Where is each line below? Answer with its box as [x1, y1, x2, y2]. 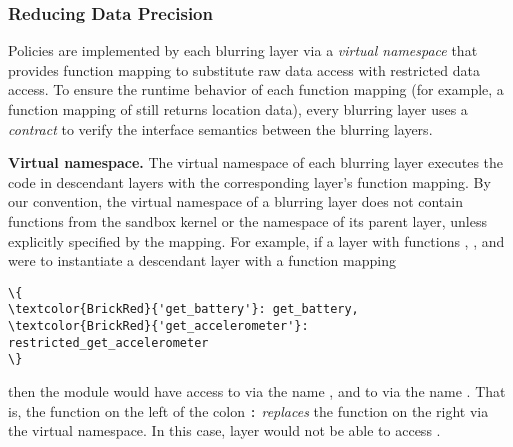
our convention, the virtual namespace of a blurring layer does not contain [8, 191, 463, 212]
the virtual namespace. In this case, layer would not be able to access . [8, 420, 441, 441]
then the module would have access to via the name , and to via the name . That [8, 381, 506, 402]
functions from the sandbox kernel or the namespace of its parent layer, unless [8, 210, 487, 231]
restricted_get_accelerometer [8, 335, 209, 350]
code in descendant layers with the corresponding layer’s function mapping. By [8, 171, 491, 192]
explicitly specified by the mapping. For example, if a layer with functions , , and [8, 230, 505, 251]
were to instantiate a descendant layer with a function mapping [8, 250, 396, 271]
